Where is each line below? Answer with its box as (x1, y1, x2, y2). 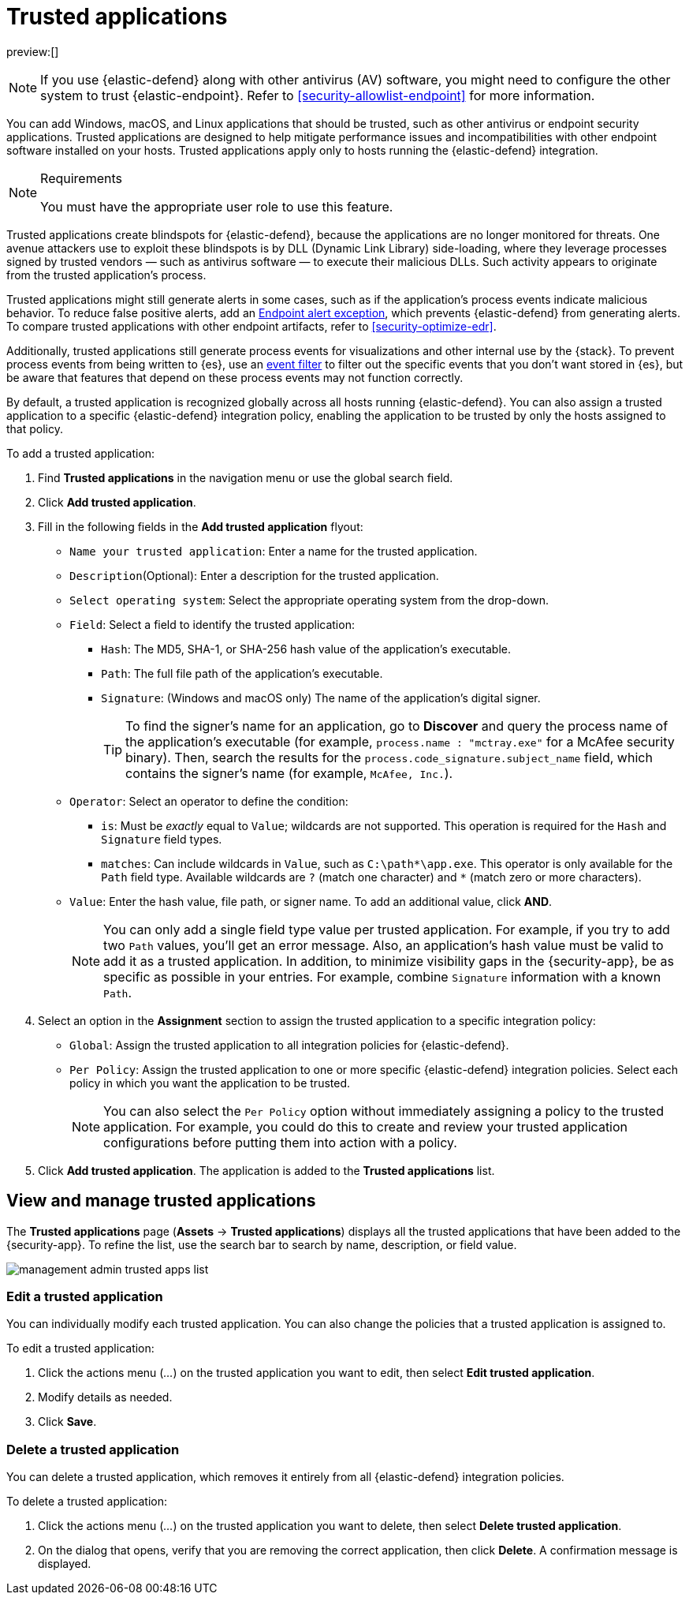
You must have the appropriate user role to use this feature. (40, 198, 393, 215)
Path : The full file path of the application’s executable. (101, 666, 383, 680)
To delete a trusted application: (6, 1494, 167, 1509)
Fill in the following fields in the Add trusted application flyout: (38, 519, 363, 533)
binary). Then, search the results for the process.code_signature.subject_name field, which (125, 749, 653, 765)
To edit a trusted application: (6, 1341, 155, 1356)
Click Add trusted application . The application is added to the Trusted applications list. (38, 1163, 495, 1177)
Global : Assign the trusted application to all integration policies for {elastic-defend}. (69, 1038, 509, 1052)
